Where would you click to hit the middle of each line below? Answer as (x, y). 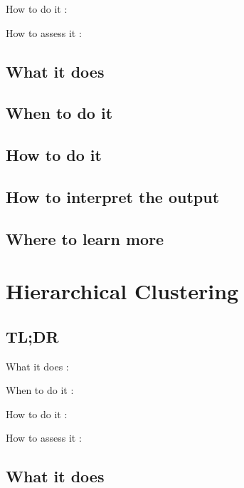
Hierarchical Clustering (122, 291)
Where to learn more (85, 238)
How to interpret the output (113, 196)
